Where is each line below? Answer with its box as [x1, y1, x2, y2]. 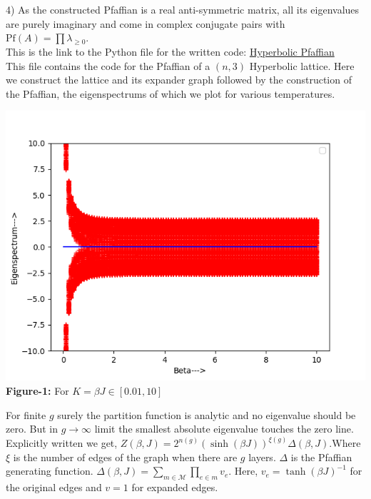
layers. [248, 449, 276, 464]
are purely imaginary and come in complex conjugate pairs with [6, 16, 285, 31]
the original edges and [6, 480, 102, 495]
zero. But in [6, 421, 58, 436]
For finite [6, 407, 46, 422]
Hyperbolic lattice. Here [249, 58, 355, 73]
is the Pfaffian [290, 449, 352, 464]
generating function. [6, 463, 93, 478]
